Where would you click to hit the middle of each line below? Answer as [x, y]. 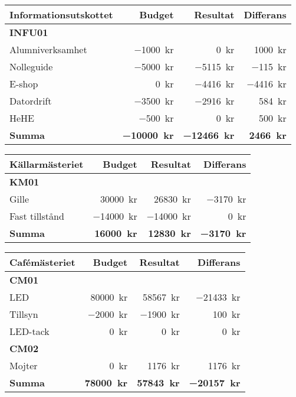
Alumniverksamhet [48, 49]
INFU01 [29, 32]
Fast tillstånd [37, 216]
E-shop [24, 84]
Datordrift [31, 101]
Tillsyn [24, 314]
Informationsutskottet [61, 14]
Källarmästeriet [47, 164]
